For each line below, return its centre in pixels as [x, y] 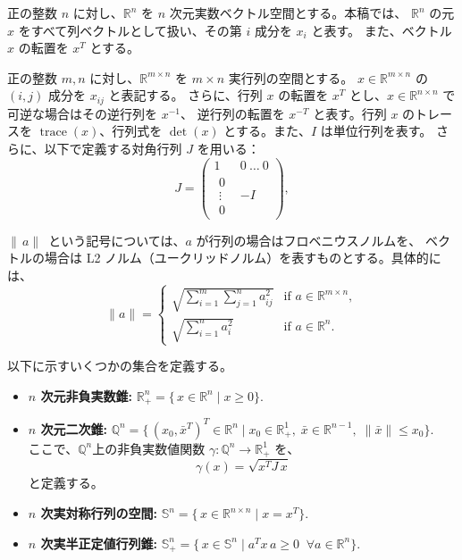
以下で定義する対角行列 [113, 149]
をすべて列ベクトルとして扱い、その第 [130, 30]
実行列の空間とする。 [291, 77]
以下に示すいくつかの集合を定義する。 [120, 366]
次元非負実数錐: [87, 395]
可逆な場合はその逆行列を [82, 113]
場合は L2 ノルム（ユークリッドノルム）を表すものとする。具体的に [243, 258]
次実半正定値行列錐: [99, 543]
